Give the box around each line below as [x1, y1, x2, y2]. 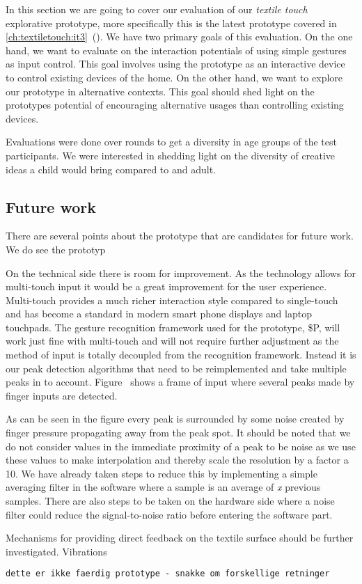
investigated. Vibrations [6, 544, 107, 558]
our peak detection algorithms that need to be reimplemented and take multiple [6, 361, 347, 375]
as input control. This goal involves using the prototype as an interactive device [6, 56, 345, 71]
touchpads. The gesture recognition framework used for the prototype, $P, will [6, 319, 340, 334]
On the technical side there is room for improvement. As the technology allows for [6, 265, 356, 280]
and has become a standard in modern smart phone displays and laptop [6, 306, 312, 321]
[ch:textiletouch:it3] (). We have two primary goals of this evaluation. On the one [6, 29, 353, 44]
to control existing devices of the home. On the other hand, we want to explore [6, 70, 343, 84]
